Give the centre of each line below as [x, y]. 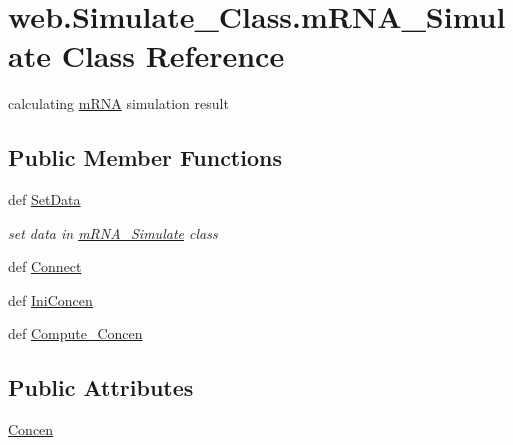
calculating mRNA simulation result [118, 103]
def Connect [45, 266]
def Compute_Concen [75, 333]
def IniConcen [50, 299]
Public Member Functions [145, 157]
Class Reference [173, 55]
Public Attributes [101, 387]
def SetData [44, 199]
